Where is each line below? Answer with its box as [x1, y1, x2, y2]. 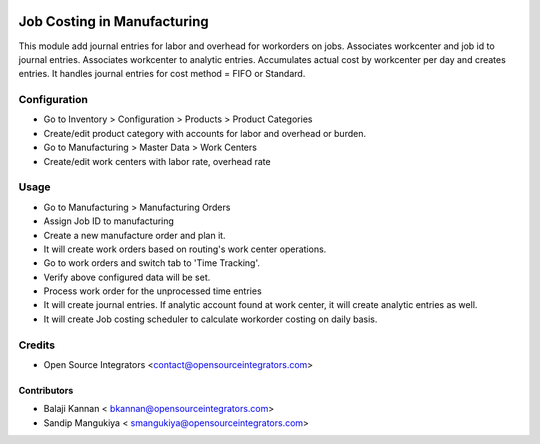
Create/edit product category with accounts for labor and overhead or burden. [43, 127, 367, 139]
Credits [18, 338, 55, 352]
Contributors [18, 385, 74, 397]
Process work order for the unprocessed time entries [43, 285, 262, 297]
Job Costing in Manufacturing [18, 13, 209, 30]
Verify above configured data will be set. [43, 271, 211, 283]
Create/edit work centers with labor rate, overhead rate [43, 155, 271, 167]
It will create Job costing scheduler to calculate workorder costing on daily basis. [43, 313, 378, 325]
